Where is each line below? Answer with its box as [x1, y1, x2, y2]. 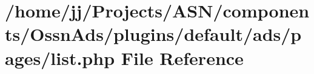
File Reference [121, 45, 244, 70]
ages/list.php [5, 45, 115, 70]
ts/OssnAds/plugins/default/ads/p [5, 22, 302, 46]
